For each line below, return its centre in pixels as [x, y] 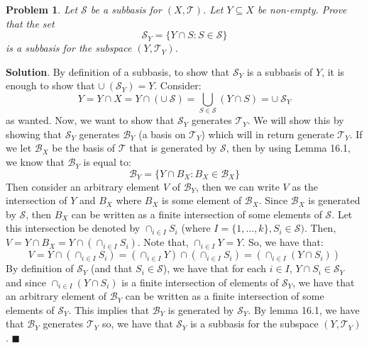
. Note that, [163, 242]
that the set [30, 23]
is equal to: [107, 162]
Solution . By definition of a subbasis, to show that [118, 71]
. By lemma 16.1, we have [304, 309]
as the [305, 186]
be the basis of [84, 148]
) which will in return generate [268, 134]
